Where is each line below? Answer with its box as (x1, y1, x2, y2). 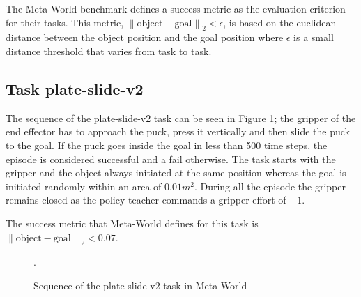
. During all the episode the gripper (194, 178, 346, 193)
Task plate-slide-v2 (6, 77, 144, 99)
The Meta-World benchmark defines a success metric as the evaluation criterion (6, 1, 346, 15)
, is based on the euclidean (223, 15, 337, 29)
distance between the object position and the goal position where (6, 30, 284, 45)
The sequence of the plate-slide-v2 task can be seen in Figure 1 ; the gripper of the (6, 110, 356, 125)
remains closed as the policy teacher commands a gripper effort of (6, 192, 286, 207)
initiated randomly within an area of (6, 178, 162, 193)
